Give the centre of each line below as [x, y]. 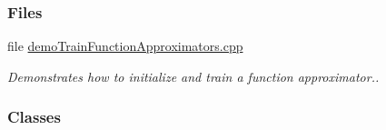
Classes [34, 117]
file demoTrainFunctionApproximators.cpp [125, 46]
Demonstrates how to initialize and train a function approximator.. [193, 76]
